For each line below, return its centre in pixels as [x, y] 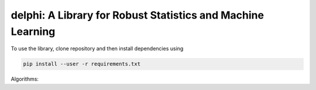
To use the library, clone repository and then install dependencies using [97, 49]
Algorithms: [25, 79]
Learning [33, 31]
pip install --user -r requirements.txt [82, 64]
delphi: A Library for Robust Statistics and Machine [138, 15]
